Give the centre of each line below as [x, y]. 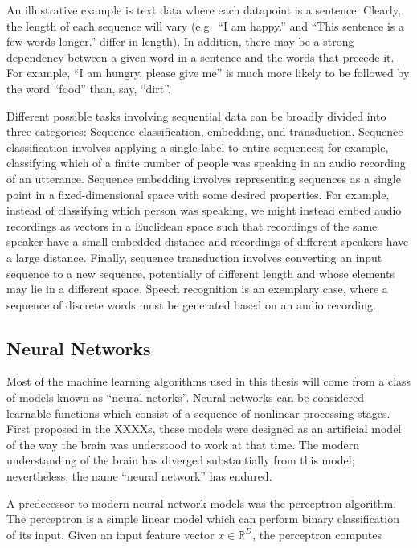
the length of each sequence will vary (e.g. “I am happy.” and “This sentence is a [205, 25]
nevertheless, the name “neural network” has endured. [139, 476]
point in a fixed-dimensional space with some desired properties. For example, [198, 194]
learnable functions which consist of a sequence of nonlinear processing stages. [198, 413]
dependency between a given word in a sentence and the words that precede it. [200, 57]
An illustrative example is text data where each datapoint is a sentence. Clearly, [204, 10]
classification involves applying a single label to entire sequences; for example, [198, 147]
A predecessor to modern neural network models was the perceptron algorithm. [202, 503]
